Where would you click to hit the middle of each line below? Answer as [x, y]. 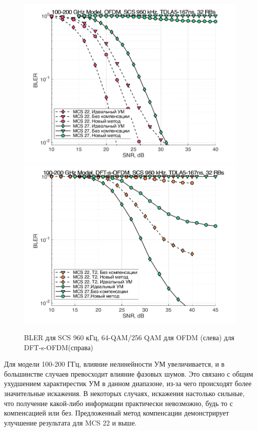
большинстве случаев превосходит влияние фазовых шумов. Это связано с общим [128, 373]
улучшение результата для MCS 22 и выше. [70, 422]
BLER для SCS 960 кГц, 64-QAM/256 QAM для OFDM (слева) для [129, 337]
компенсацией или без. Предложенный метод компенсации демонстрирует [117, 413]
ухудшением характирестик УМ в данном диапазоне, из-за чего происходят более [128, 383]
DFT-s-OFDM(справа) [59, 347]
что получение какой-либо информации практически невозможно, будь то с [119, 403]
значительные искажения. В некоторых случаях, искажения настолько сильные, [125, 393]
